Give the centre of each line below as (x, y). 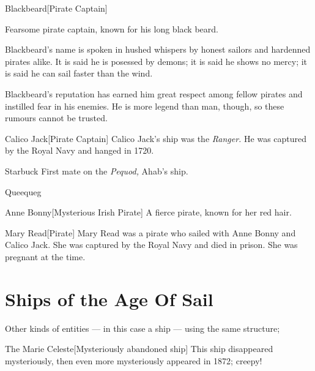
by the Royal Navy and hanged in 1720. (80, 150)
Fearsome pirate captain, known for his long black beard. (112, 28)
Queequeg (23, 191)
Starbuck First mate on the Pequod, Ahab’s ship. (97, 171)
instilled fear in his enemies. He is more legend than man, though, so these (145, 106)
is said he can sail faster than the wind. (79, 73)
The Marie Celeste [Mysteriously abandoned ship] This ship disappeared (139, 349)
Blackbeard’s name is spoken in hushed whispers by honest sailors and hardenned (158, 49)
